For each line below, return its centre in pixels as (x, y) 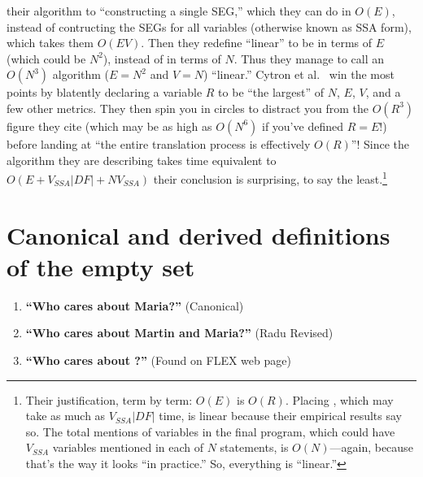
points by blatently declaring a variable (105, 92)
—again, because (371, 447)
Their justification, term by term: (109, 399)
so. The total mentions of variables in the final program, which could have (210, 431)
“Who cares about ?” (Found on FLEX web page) (158, 360)
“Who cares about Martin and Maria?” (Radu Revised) (179, 333)
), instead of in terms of (162, 58)
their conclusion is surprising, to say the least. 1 (270, 178)
